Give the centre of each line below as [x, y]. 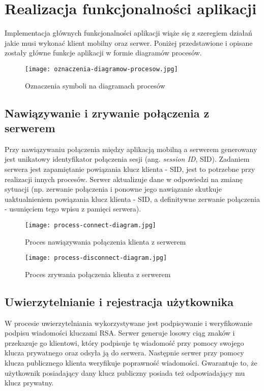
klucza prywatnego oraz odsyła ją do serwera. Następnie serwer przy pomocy [124, 353]
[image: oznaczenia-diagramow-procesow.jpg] [101, 69]
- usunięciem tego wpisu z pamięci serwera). [73, 209]
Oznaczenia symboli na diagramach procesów [95, 85]
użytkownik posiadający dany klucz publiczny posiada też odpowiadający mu [125, 372]
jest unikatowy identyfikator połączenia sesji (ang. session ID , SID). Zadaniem [127, 159]
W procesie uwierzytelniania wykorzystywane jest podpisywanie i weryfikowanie [129, 323]
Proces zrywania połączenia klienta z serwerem [98, 274]
